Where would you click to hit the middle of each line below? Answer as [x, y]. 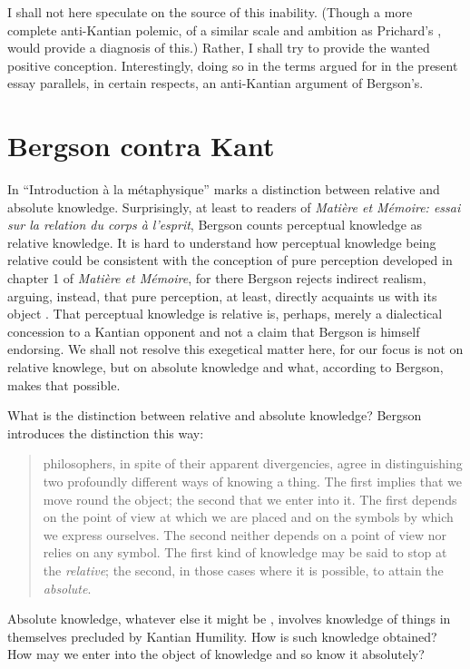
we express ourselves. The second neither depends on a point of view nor [245, 534]
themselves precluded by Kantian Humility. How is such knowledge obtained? [222, 636]
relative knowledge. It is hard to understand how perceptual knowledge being [222, 242]
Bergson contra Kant [141, 146]
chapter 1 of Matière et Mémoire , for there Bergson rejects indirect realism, [217, 278]
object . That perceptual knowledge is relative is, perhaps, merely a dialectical [225, 314]
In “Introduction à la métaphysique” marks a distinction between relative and [224, 189]
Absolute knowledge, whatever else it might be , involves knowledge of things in [229, 619]
